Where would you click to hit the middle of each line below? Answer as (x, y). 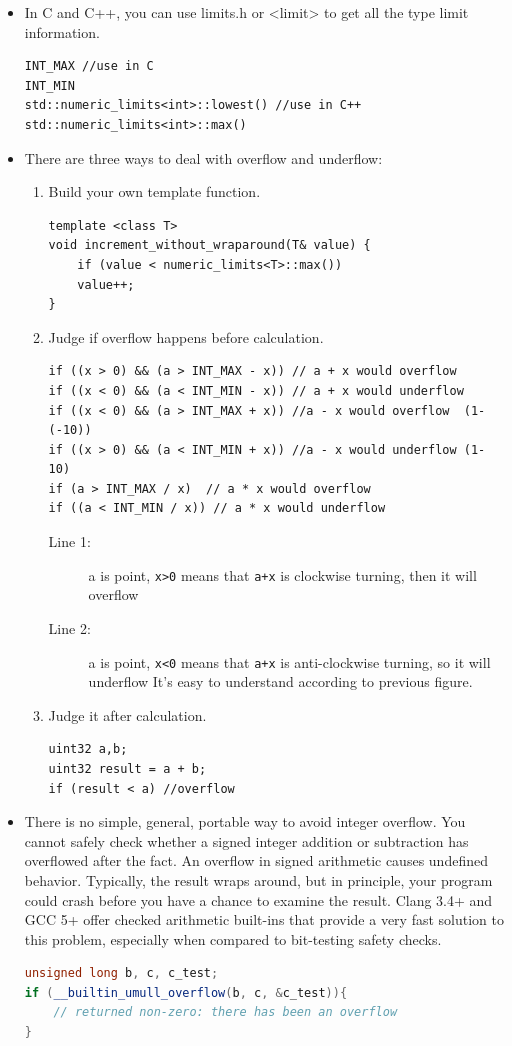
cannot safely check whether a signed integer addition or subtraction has (246, 840)
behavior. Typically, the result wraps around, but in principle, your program (258, 879)
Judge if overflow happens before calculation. (186, 336)
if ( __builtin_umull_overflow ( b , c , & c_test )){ (186, 992)
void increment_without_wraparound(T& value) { (209, 245)
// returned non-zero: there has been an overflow (225, 1012)
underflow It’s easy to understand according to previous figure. (280, 681)
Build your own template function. (154, 191)
